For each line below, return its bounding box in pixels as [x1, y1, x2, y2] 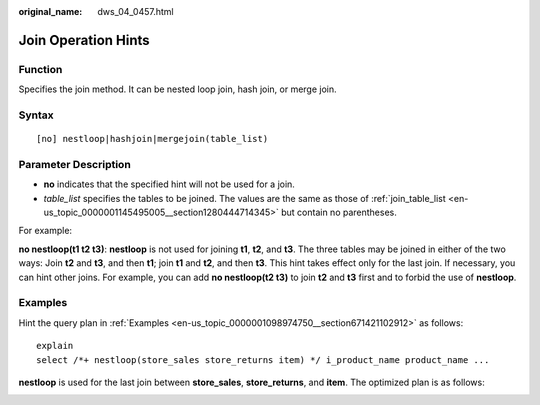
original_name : [18, 6, 83, 17]
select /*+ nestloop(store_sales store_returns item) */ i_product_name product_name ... [36, 354, 490, 365]
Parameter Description [18, 157, 132, 171]
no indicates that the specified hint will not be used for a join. [43, 178, 295, 190]
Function [18, 62, 63, 76]
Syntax [18, 108, 54, 122]
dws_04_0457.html [97, 6, 174, 17]
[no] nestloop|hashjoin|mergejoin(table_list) [36, 133, 269, 145]
